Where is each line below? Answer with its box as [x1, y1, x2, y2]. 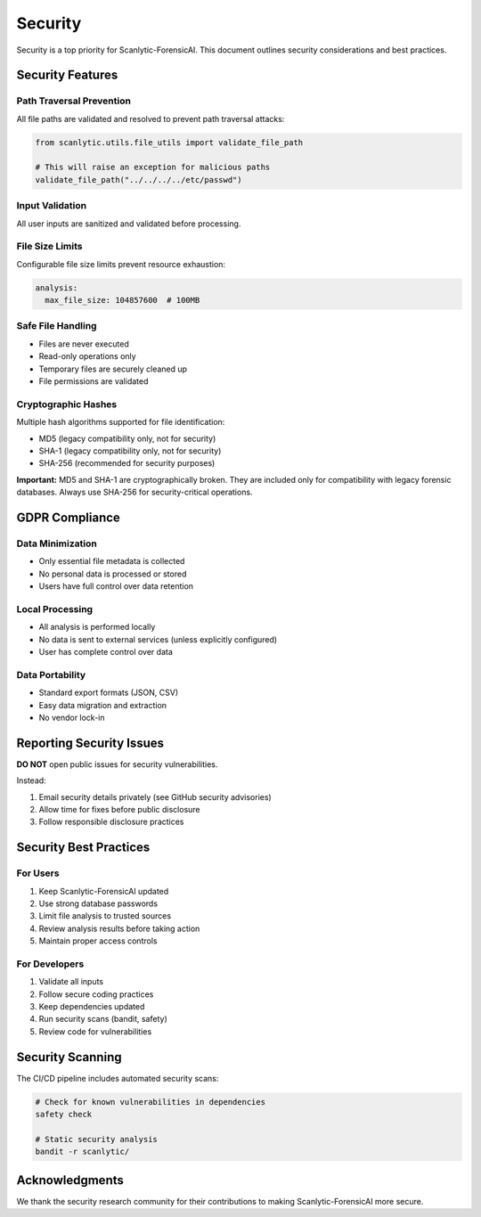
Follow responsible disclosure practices [38, 816, 184, 828]
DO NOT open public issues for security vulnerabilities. [16, 758, 218, 770]
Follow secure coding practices [38, 989, 154, 1000]
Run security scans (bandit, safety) [38, 1014, 168, 1025]
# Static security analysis [35, 1134, 158, 1144]
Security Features [16, 68, 118, 83]
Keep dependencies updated [38, 1001, 145, 1011]
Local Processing [16, 602, 94, 615]
